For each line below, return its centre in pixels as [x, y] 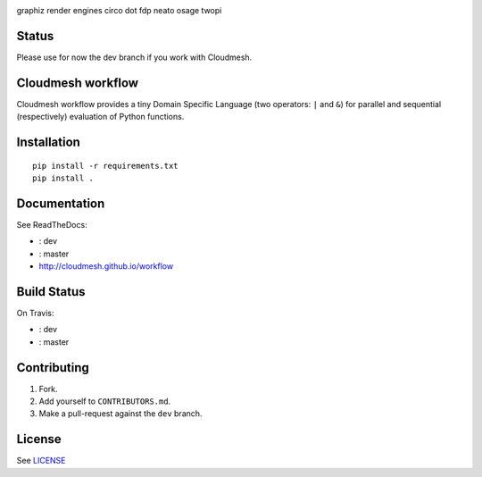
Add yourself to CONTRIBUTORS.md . [105, 401]
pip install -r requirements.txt [105, 166]
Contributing [53, 368]
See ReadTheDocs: [52, 224]
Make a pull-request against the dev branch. [120, 414]
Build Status [51, 292]
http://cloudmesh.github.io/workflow [106, 266]
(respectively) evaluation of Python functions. [100, 117]
